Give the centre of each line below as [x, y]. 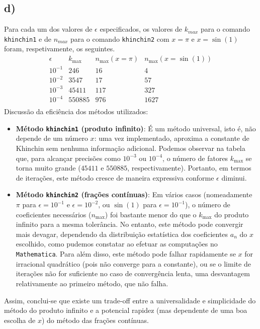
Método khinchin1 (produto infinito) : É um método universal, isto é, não [136, 128]
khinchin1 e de [28, 38]
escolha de [20, 320]
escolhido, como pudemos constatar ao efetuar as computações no [117, 244]
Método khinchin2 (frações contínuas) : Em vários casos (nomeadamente [134, 194]
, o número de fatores [195, 158]
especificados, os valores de [141, 29]
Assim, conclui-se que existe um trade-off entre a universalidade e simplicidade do [130, 300]
